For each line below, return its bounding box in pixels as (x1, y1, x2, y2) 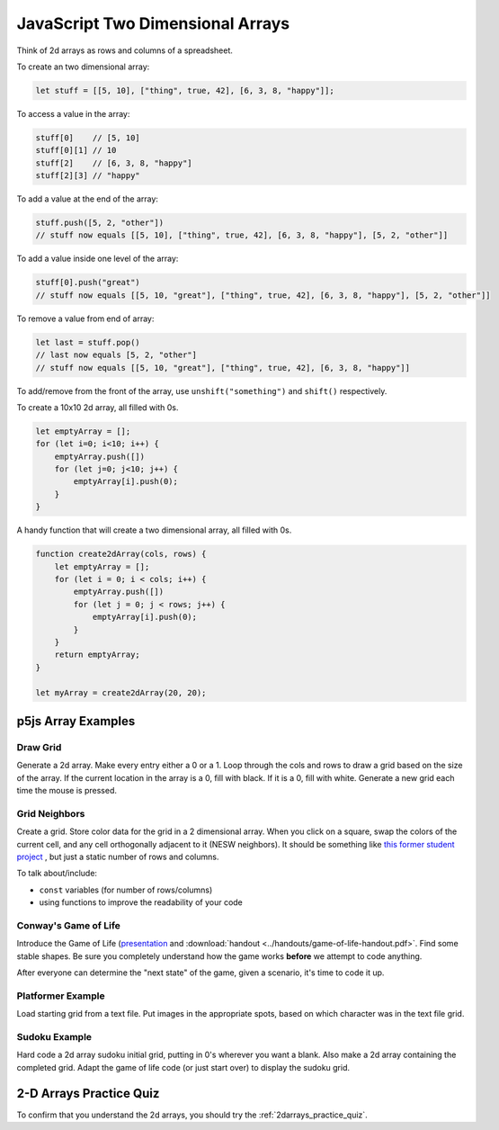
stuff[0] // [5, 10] (35, 132, 141, 143)
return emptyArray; (54, 650, 141, 660)
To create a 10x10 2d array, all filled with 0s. (16, 401, 179, 413)
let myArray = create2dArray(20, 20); (35, 687, 207, 697)
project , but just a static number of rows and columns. (16, 851, 219, 862)
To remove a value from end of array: (16, 313, 155, 324)
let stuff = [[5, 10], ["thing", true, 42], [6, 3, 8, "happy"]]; (35, 85, 334, 95)
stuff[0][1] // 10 (35, 145, 117, 156)
